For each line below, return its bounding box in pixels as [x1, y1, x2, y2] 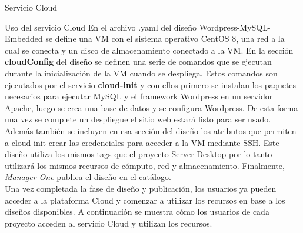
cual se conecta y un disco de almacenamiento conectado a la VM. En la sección [5, 44, 294, 56]
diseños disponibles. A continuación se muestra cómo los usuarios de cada [5, 205, 269, 218]
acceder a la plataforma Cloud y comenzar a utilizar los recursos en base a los [5, 194, 285, 206]
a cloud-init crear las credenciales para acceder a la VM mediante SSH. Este [5, 136, 279, 148]
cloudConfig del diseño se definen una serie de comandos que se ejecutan [5, 55, 272, 68]
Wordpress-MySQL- [199, 21, 271, 33]
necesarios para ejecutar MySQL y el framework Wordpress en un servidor [5, 90, 273, 102]
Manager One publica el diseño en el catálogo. [5, 171, 171, 183]
